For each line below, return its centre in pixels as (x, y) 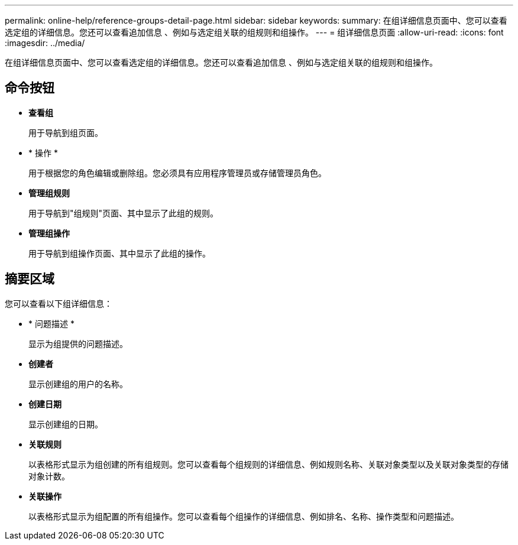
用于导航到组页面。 (66, 132)
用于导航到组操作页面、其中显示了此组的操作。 (119, 253)
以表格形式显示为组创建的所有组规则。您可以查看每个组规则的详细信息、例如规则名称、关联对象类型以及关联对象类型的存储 (268, 464)
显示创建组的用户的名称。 (78, 384)
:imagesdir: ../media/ (45, 43)
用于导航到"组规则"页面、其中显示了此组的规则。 (124, 213)
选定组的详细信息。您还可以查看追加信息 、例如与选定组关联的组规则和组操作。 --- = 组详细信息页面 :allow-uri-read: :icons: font (254, 32)
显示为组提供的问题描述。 (78, 343)
